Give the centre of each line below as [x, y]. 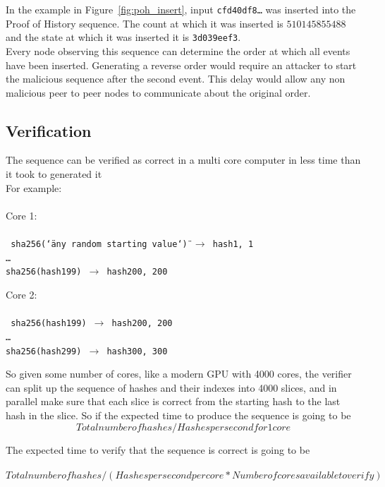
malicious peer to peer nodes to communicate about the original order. [158, 92]
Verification [49, 130]
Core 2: [22, 295]
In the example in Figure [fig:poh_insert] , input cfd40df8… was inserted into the [181, 9]
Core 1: [22, 215]
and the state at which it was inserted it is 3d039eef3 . [123, 37]
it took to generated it [54, 174]
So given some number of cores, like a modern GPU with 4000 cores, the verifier [179, 374]
